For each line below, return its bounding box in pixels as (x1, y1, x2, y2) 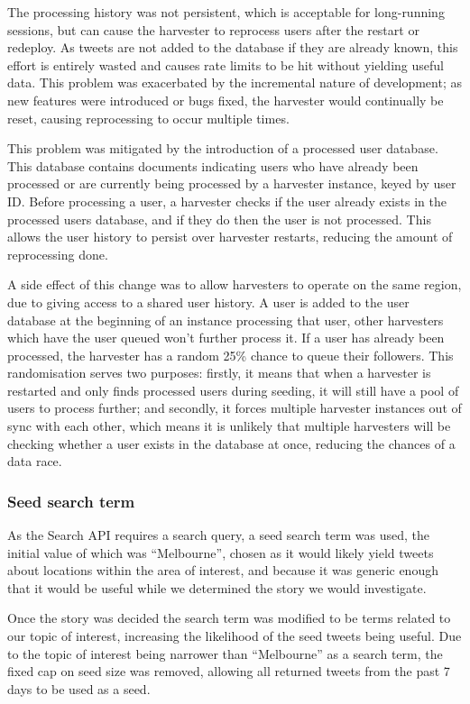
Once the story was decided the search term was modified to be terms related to (7, 608, 451, 627)
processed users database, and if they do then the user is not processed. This (7, 209, 431, 228)
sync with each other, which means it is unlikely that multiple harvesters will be (7, 416, 451, 435)
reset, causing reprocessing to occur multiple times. (7, 108, 290, 127)
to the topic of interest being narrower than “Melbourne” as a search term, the (7, 644, 443, 663)
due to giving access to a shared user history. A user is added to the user (7, 292, 410, 311)
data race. (7, 452, 62, 471)
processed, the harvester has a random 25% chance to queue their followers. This (7, 345, 454, 364)
